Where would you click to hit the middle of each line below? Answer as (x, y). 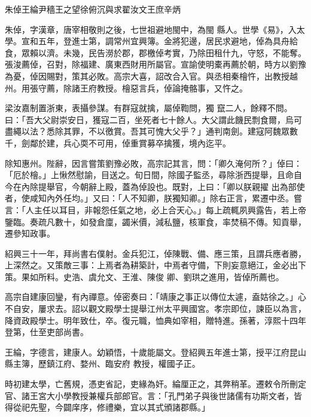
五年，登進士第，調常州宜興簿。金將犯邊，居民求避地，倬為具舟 (164, 41)
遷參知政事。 (30, 233)
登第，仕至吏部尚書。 (47, 332)
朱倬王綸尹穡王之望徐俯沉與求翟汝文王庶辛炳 (93, 9)
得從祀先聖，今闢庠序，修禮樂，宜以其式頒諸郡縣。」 (107, 407)
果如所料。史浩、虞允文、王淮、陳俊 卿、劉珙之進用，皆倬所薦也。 (153, 276)
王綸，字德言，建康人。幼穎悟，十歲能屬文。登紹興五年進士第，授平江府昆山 (155, 352)
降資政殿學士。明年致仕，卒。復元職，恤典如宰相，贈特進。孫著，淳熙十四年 (155, 320)
